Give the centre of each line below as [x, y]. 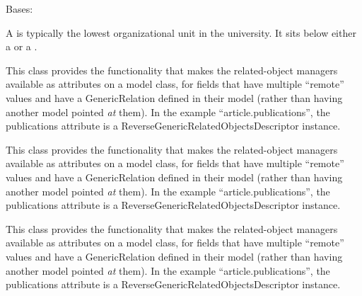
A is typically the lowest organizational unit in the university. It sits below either [181, 32]
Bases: [19, 8]
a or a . [22, 46]
